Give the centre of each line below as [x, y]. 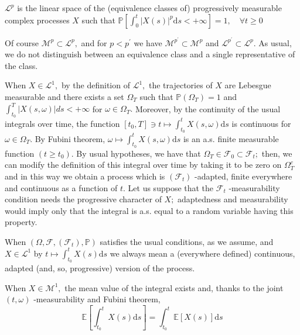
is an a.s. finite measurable [231, 138]
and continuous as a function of [61, 187]
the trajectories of [181, 85]
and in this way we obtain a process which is [85, 176]
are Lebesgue [248, 85]
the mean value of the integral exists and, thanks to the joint [174, 287]
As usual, [275, 42]
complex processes [37, 20]
